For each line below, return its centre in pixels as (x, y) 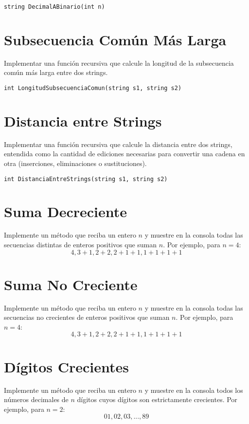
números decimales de (36, 399)
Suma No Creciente (71, 284)
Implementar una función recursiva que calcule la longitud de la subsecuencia (119, 63)
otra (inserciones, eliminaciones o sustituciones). (75, 163)
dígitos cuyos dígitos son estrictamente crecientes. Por (157, 399)
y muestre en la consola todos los (194, 390)
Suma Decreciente (66, 212)
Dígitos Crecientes (66, 366)
